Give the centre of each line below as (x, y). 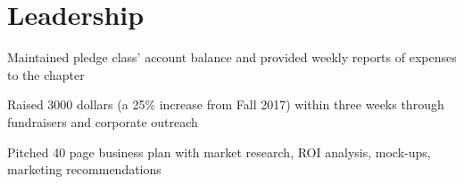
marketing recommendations (84, 169)
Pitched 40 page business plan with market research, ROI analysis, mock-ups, (219, 152)
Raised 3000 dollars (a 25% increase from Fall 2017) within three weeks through (226, 104)
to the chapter (46, 74)
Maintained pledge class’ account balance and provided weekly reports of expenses (232, 57)
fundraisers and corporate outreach (103, 121)
